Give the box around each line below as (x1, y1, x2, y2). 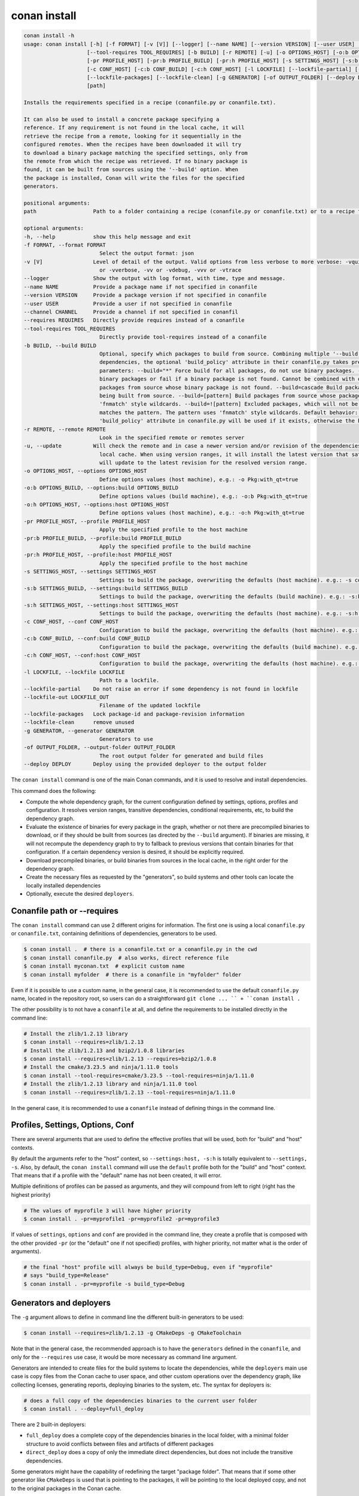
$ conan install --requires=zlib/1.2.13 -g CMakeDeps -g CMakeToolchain (23, 1330, 242, 1337)
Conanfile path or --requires (11, 906, 119, 916)
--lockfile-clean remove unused (23, 719, 135, 726)
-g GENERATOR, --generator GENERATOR (23, 727, 135, 734)
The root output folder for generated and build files (99, 752, 264, 759)
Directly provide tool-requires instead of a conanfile (99, 334, 267, 340)
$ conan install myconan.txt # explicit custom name (23, 963, 185, 969)
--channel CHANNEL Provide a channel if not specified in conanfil (23, 309, 239, 315)
